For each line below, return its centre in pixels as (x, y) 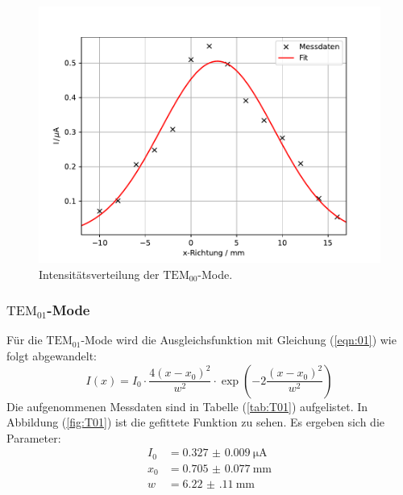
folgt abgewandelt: (52, 356)
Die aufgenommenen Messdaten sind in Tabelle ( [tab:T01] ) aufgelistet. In (187, 406)
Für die (25, 340)
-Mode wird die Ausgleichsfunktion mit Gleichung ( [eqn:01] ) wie (239, 340)
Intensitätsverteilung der (99, 274)
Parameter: (34, 437)
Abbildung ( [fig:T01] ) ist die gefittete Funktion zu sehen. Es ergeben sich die (195, 422)
